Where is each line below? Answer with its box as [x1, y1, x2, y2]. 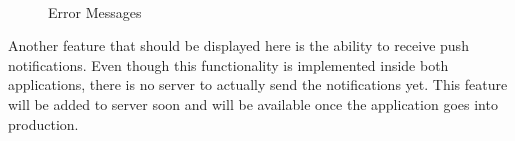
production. [8, 113, 79, 134]
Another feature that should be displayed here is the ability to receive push [8, 35, 469, 56]
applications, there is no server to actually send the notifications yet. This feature [8, 74, 508, 95]
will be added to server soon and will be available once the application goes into [8, 93, 498, 114]
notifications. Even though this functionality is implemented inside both [8, 54, 449, 75]
